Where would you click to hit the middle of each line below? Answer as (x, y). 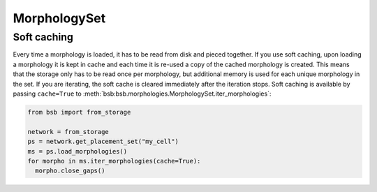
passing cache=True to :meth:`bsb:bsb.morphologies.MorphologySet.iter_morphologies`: (142, 94)
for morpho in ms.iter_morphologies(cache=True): (114, 161)
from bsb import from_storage (79, 112)
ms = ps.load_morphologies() (77, 151)
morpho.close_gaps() (70, 171)
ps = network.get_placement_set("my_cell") (103, 142)
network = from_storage (68, 132)
